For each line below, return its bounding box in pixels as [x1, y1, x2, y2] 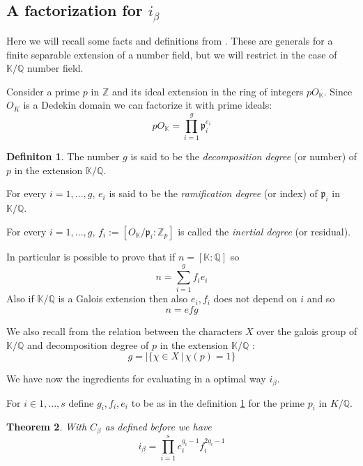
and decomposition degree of [26, 337, 149, 352]
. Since [323, 84, 353, 98]
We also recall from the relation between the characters [6, 323, 242, 338]
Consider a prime [6, 84, 80, 98]
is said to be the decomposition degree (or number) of [130, 149, 357, 164]
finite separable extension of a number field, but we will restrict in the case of [6, 47, 337, 61]
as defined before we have [105, 419, 212, 434]
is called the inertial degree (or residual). [178, 224, 351, 238]
